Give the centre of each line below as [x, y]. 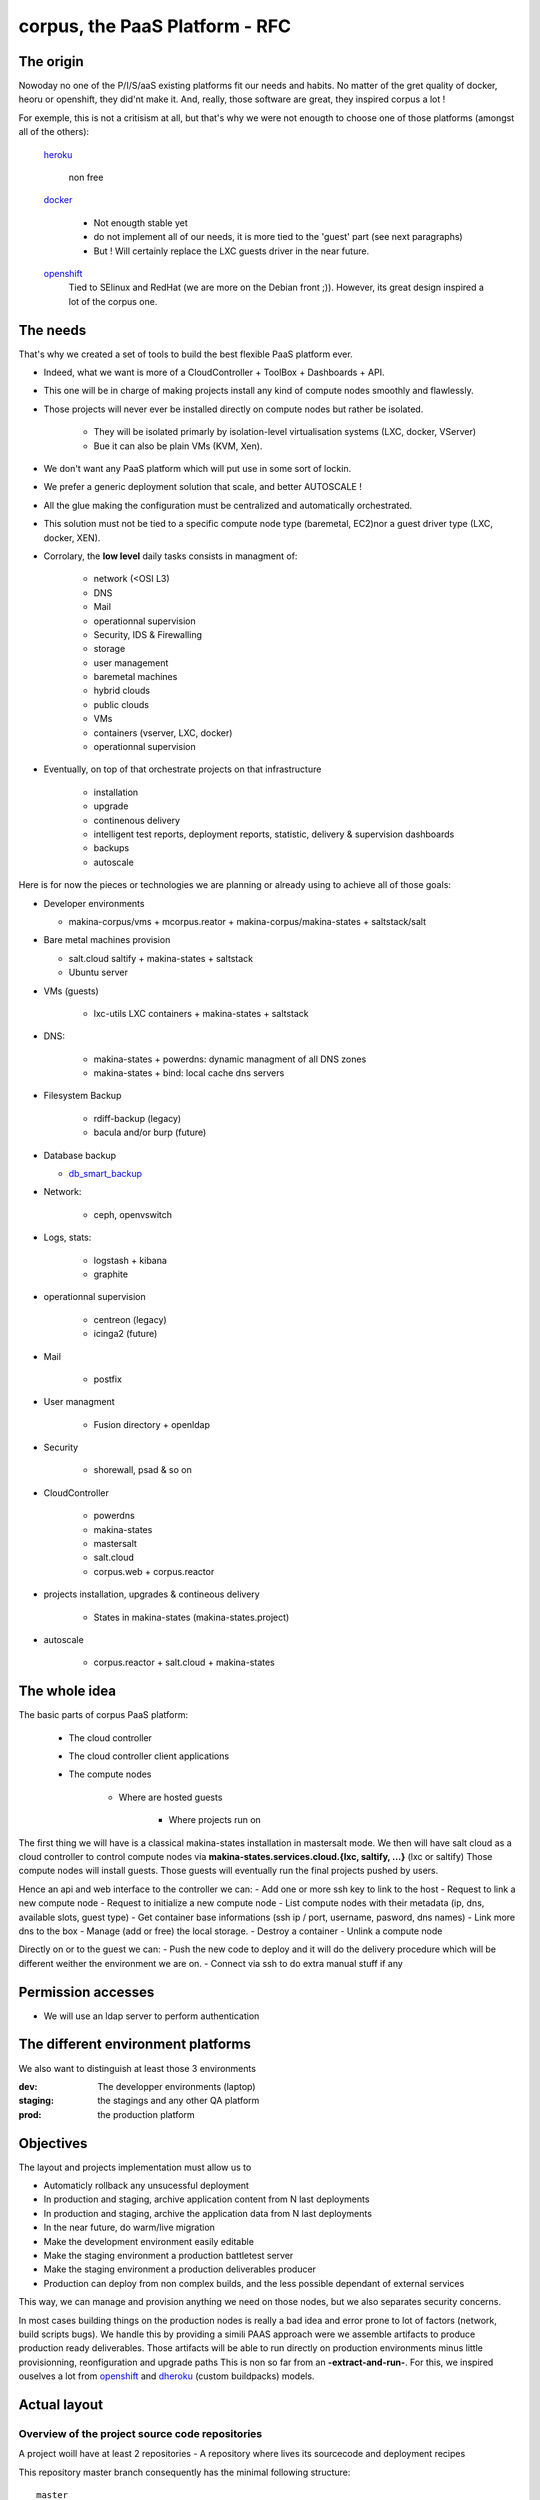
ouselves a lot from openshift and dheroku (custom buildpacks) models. [166, 2376]
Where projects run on [215, 1820]
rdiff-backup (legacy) [137, 1118]
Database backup [80, 1155]
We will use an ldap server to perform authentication [151, 2016]
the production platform [146, 2114]
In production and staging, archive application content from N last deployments [206, 2199]
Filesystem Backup [82, 1096]
